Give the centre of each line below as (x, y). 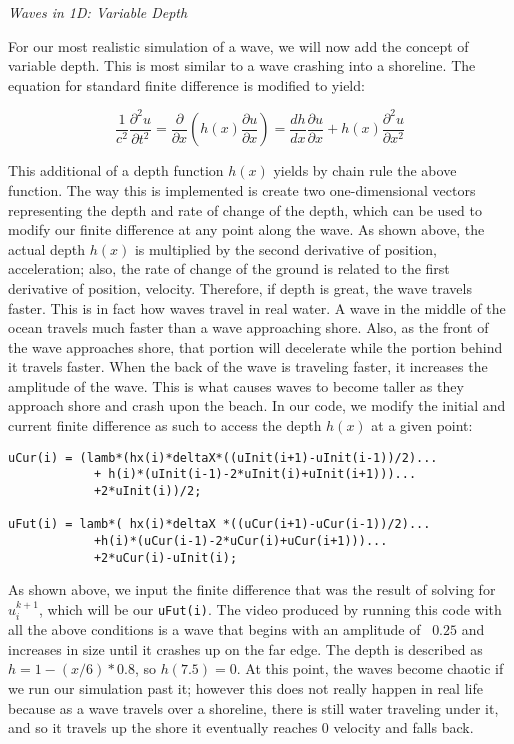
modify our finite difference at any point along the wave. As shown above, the (246, 229)
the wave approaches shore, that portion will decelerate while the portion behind (255, 346)
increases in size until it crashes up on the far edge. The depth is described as (245, 648)
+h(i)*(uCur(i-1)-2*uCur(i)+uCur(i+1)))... (240, 540)
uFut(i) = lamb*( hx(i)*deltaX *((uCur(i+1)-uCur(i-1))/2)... (219, 524)
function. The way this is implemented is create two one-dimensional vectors (242, 189)
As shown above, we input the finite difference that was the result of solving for (252, 589)
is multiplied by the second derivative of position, (285, 248)
